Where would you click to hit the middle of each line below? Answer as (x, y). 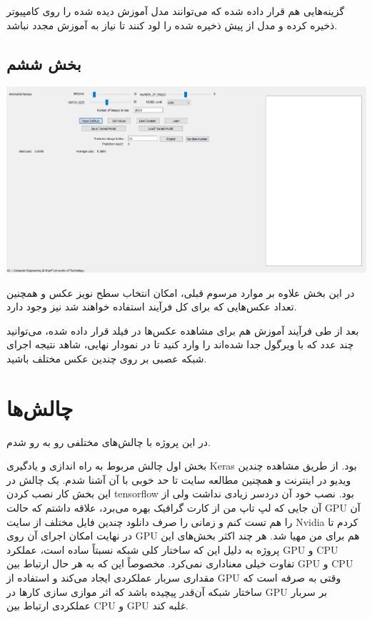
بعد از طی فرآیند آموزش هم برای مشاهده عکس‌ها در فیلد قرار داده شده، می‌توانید (183, 330)
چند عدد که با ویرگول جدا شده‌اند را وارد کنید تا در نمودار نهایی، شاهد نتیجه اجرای (180, 344)
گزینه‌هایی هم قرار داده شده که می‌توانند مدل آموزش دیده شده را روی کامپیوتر (176, 11)
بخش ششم (44, 63)
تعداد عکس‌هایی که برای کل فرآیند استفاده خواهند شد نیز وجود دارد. (152, 307)
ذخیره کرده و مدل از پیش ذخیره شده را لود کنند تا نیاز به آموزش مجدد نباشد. (172, 25)
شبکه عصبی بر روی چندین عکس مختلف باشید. (107, 358)
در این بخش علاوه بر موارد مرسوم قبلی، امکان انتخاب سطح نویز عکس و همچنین (181, 292)
